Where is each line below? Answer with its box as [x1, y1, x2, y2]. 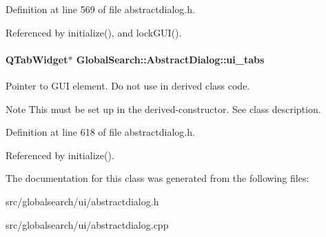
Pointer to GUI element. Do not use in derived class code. [6, 78, 250, 92]
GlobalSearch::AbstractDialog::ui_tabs [76, 52, 265, 66]
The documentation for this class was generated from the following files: [6, 171, 309, 185]
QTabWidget [6, 52, 68, 66]
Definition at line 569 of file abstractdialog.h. [6, 2, 195, 16]
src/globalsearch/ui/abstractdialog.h [6, 194, 159, 208]
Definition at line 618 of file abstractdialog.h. [6, 125, 195, 139]
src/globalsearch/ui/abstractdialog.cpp [6, 217, 169, 231]
